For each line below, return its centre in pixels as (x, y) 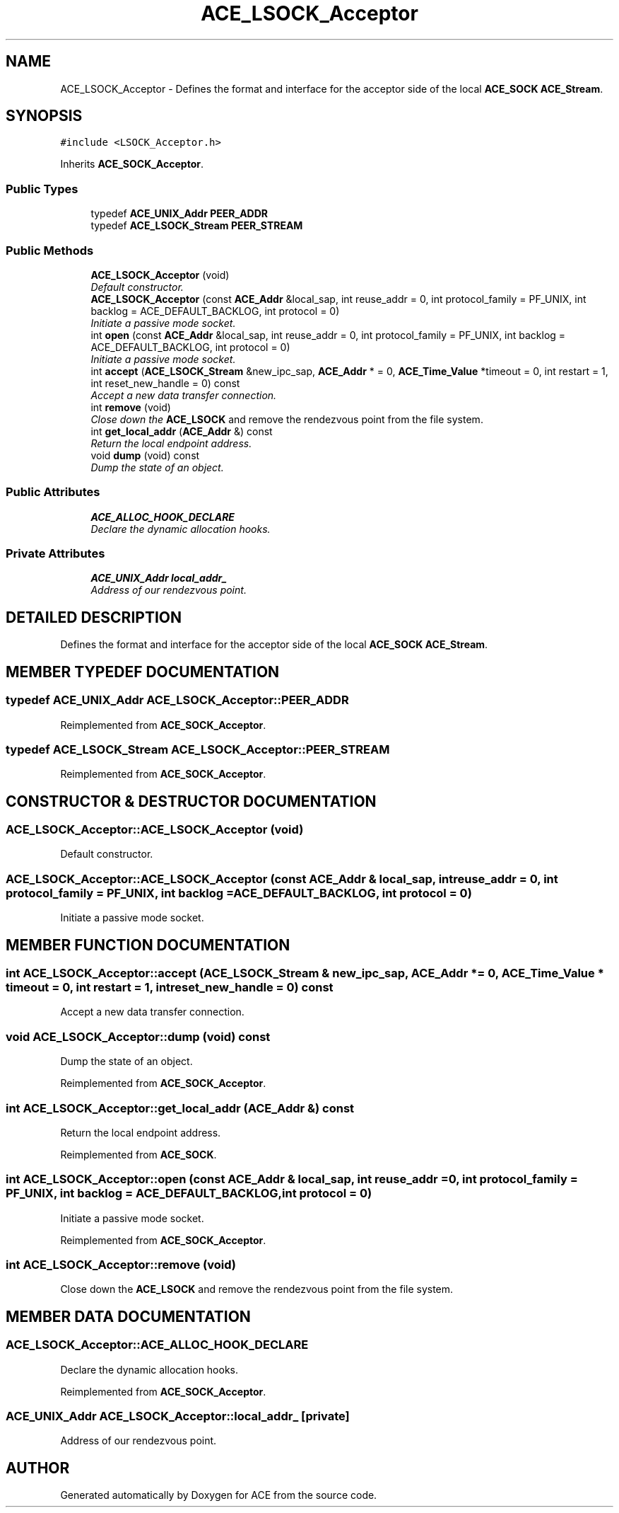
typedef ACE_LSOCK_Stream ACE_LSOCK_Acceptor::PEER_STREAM (198, 749)
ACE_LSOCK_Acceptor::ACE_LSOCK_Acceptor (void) (155, 830)
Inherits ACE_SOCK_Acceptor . (132, 164)
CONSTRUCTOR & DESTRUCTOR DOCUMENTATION (191, 801)
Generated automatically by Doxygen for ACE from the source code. (219, 1495)
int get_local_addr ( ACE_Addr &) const (182, 431)
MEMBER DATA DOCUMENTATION (128, 1316)
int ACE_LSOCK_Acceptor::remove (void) (121, 1265)
